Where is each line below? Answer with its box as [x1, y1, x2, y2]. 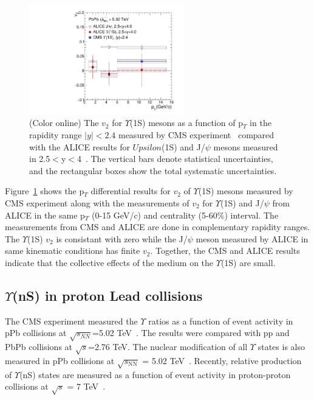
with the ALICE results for [29, 140, 130, 153]
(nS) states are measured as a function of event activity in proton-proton [19, 368, 291, 381]
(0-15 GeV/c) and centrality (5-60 [92, 208, 217, 221]
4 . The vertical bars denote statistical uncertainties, [77, 152, 273, 165]
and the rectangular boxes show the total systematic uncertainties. [29, 164, 277, 177]
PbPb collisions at [5, 340, 73, 353]
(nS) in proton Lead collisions [12, 286, 203, 304]
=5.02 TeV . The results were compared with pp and [92, 326, 290, 339]
